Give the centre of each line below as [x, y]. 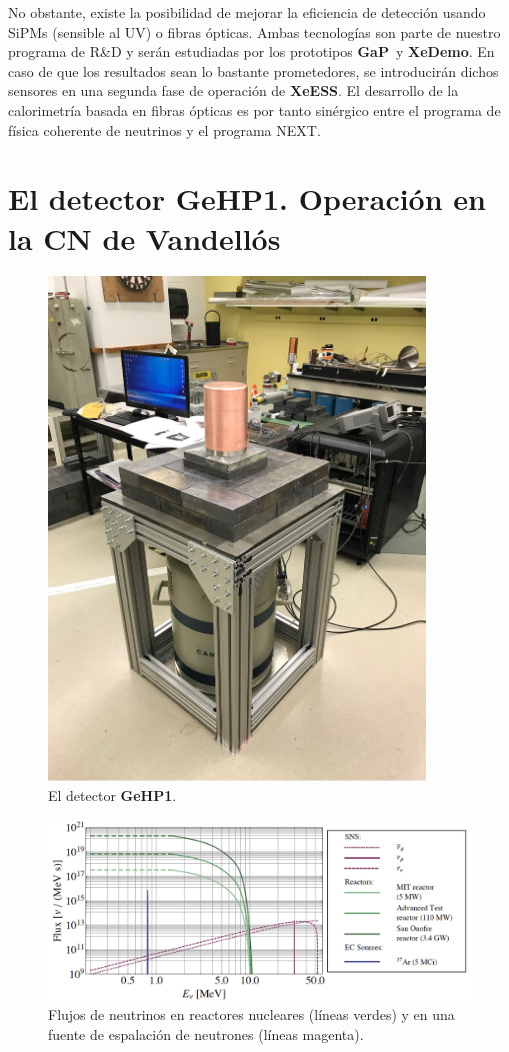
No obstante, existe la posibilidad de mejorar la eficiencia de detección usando [247, 12]
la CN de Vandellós [144, 237]
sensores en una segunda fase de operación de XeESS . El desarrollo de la [233, 90]
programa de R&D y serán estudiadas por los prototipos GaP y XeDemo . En [251, 51]
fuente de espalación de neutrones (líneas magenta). [206, 1033]
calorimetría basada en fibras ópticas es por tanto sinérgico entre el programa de [254, 109]
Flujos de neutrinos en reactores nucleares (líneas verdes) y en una [251, 1014]
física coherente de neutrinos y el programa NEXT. [164, 129]
